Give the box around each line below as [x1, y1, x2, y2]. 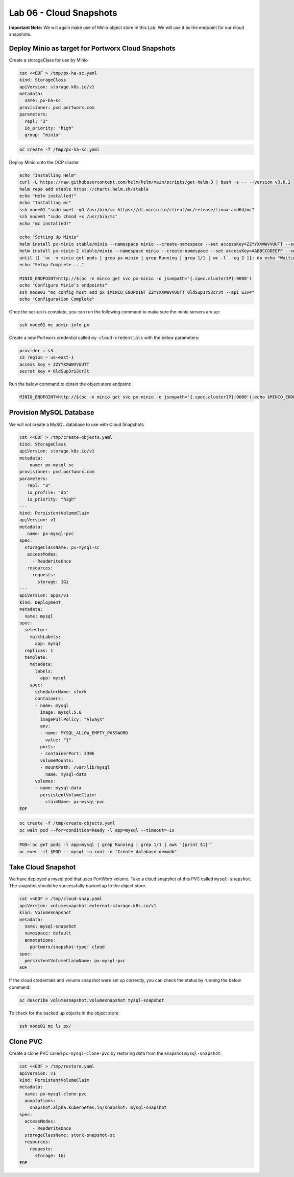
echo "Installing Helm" [19, 172, 77, 178]
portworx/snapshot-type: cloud [29, 944, 105, 950]
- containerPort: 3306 [40, 751, 95, 757]
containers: [35, 696, 64, 701]
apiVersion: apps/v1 [19, 592, 69, 598]
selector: [24, 627, 49, 633]
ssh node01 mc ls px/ [19, 1023, 72, 1029]
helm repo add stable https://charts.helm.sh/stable [19, 186, 149, 192]
